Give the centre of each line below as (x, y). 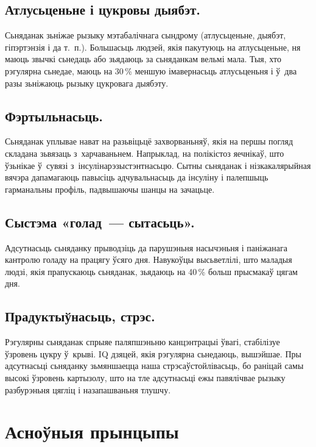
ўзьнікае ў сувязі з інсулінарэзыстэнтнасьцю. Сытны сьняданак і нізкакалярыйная (158, 165)
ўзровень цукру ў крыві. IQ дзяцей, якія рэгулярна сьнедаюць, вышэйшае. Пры (153, 353)
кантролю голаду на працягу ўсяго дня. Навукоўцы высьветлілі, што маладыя (149, 259)
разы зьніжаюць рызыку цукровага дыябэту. (87, 83)
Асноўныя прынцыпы (92, 431)
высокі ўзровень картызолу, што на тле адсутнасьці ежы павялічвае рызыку (145, 377)
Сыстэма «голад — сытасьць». (100, 222)
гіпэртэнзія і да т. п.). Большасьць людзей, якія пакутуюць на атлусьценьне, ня (153, 47)
